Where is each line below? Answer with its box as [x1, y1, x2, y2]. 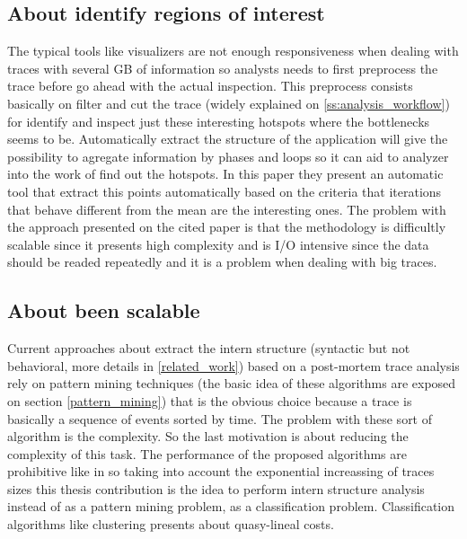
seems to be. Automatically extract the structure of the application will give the [7, 129, 448, 148]
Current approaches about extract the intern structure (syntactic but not [7, 339, 410, 358]
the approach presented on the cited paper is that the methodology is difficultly [7, 217, 446, 236]
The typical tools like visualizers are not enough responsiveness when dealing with [7, 41, 459, 60]
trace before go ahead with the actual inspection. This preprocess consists [7, 76, 413, 95]
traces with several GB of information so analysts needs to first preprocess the [7, 58, 438, 77]
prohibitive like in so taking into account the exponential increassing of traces [7, 462, 435, 481]
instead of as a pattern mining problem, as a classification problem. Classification [7, 497, 455, 516]
